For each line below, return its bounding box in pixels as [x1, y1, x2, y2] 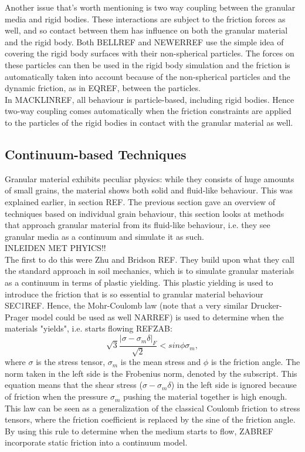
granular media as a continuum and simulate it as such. [5, 230, 204, 242]
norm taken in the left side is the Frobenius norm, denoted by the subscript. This [5, 367, 297, 379]
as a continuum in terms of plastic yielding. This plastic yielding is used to [5, 276, 273, 289]
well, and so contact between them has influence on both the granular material [5, 24, 288, 36]
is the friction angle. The [211, 356, 300, 368]
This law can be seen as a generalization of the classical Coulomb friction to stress [5, 401, 300, 414]
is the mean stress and [120, 356, 201, 368]
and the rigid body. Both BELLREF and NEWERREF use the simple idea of [5, 35, 284, 48]
